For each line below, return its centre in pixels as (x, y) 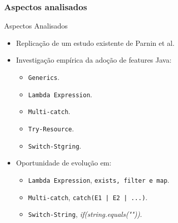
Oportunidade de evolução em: (64, 163)
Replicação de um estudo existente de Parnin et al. (95, 43)
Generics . (44, 77)
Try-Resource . (51, 128)
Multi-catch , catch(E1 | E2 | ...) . (88, 197)
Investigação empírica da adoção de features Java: (94, 60)
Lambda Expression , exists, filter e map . (99, 179)
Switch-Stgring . (55, 145)
